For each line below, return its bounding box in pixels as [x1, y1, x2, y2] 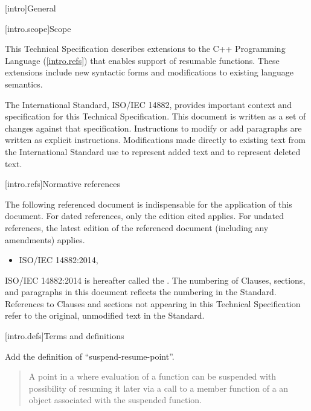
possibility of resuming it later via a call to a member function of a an [28, 381, 289, 394]
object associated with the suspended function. [28, 393, 202, 406]
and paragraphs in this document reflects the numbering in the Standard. [5, 285, 277, 298]
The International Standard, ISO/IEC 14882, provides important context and [5, 98, 292, 110]
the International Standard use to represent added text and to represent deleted [5, 145, 301, 158]
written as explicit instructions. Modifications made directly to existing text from [5, 133, 306, 146]
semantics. [5, 77, 43, 90]
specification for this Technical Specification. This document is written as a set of [5, 110, 306, 123]
